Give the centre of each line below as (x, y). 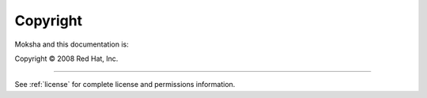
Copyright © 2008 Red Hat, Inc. (66, 58)
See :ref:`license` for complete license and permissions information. (125, 85)
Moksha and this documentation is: (72, 44)
